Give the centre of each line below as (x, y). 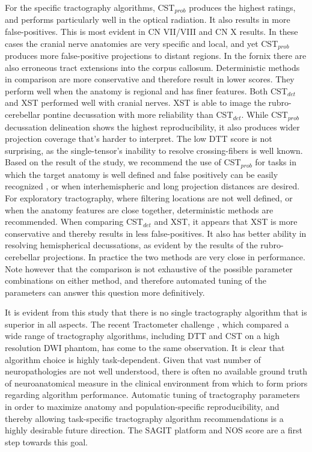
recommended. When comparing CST (74, 221)
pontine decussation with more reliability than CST (138, 115)
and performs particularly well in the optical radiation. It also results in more (148, 20)
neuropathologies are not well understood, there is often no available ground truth (156, 371)
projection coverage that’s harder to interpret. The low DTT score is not (139, 139)
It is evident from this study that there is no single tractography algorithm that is (156, 312)
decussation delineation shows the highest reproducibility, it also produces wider (152, 127)
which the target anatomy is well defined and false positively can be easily (142, 174)
